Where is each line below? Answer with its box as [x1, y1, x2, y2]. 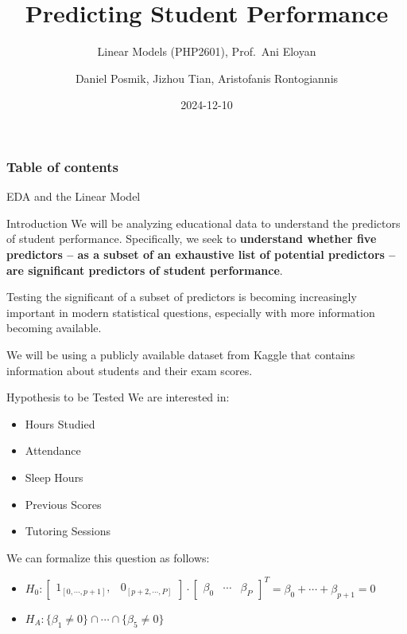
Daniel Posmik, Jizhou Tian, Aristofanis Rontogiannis [75, 69, 339, 86]
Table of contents [6, 156, 118, 176]
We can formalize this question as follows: [6, 549, 210, 566]
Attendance [25, 442, 81, 459]
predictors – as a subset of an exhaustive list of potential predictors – [6, 245, 396, 262]
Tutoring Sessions [25, 522, 111, 539]
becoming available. [6, 319, 102, 336]
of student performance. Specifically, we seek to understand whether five [6, 230, 377, 247]
